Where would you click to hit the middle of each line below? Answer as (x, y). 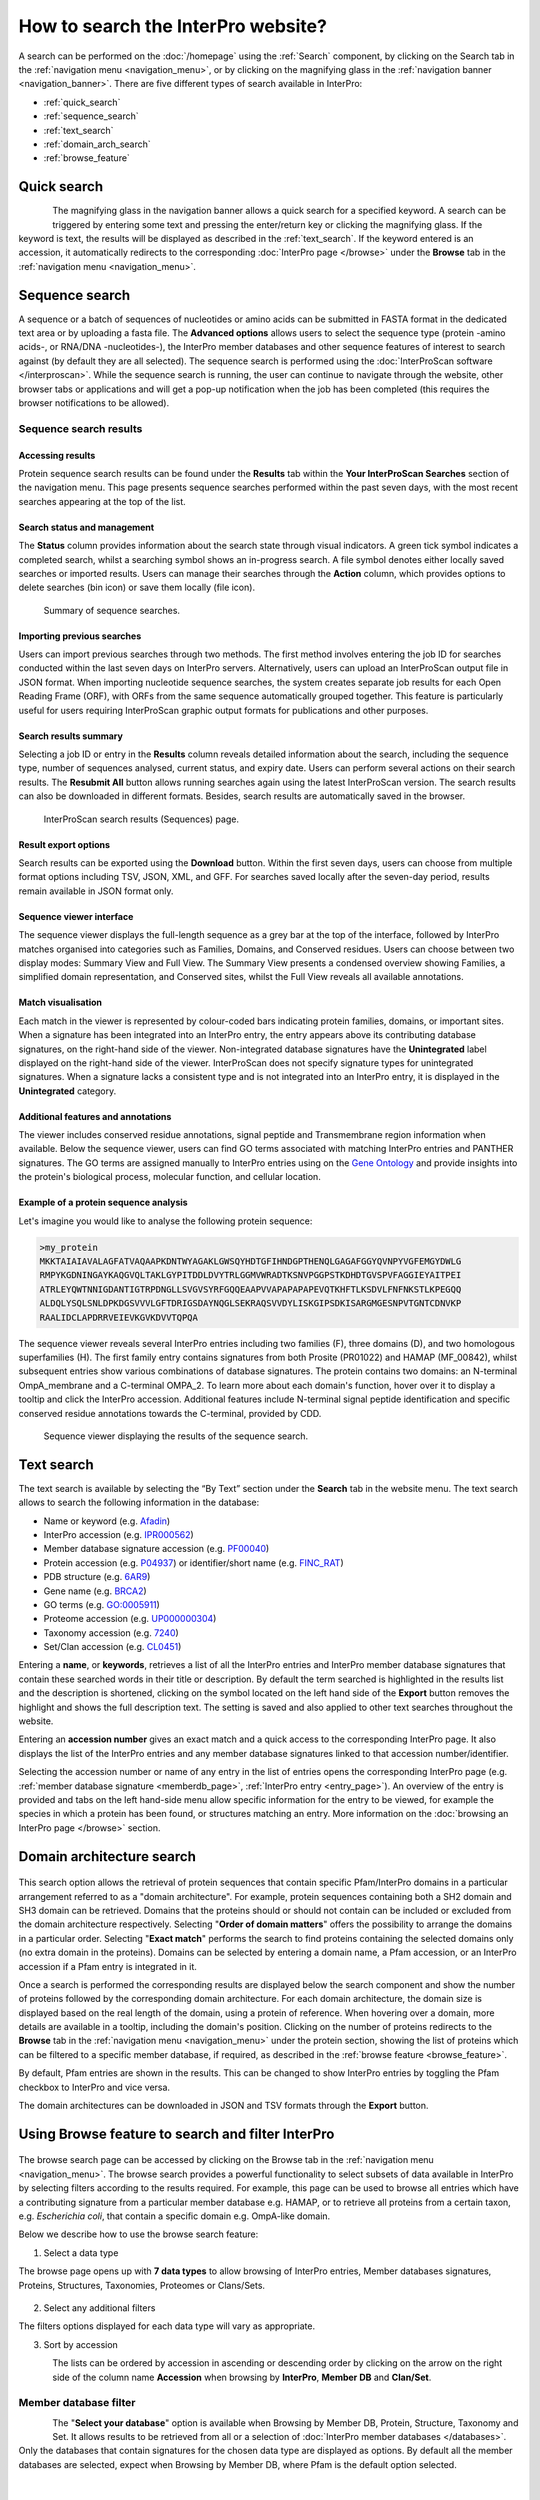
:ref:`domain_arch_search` (97, 144)
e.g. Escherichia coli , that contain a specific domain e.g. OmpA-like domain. (174, 2216)
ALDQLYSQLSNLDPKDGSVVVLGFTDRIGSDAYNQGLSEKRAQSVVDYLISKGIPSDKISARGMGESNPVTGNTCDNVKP (250, 1303)
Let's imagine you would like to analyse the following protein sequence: (165, 1221)
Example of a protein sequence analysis (103, 1202)
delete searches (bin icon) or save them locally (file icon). (136, 587)
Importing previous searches (80, 636)
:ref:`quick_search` (82, 102)
